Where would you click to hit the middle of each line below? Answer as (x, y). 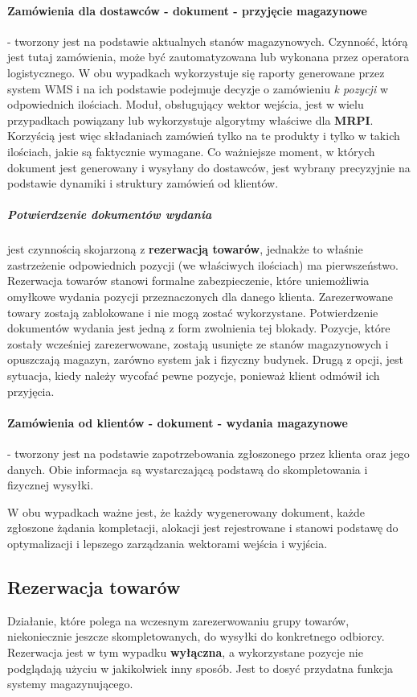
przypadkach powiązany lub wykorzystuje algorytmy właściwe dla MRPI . (190, 120)
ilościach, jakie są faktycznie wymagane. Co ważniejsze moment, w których (191, 151)
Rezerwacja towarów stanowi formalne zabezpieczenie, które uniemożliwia (188, 280)
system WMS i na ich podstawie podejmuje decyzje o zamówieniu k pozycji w (198, 88)
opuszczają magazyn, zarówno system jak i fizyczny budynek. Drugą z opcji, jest (205, 359)
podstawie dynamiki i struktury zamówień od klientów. (143, 183)
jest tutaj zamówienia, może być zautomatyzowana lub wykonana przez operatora (208, 57)
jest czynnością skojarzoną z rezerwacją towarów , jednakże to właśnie (185, 249)
